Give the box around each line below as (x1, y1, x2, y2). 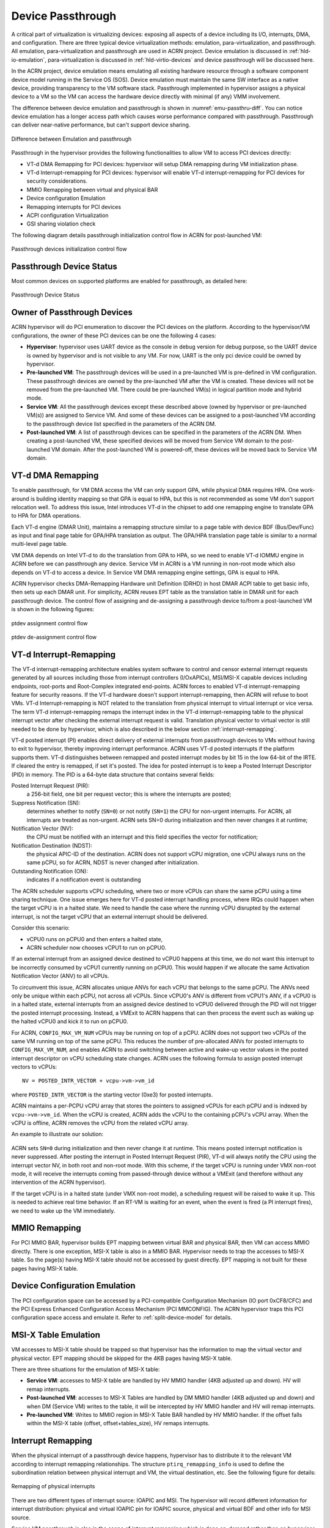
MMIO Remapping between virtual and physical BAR (26, 186, 158, 193)
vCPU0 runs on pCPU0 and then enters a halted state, (26, 935, 163, 942)
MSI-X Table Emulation (11, 1330, 100, 1340)
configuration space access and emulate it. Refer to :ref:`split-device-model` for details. (11, 1314, 232, 1321)
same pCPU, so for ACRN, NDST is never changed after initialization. (26, 859, 199, 866)
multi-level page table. (11, 540, 68, 548)
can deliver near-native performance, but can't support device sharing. (11, 121, 191, 128)
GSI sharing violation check (26, 220, 96, 227)
